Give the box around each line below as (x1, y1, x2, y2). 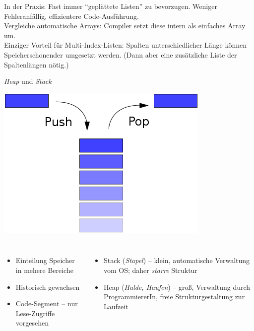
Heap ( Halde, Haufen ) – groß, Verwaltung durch (104, 281, 251, 292)
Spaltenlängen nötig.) (4, 59, 69, 69)
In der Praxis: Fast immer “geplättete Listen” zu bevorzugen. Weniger (4, 1, 217, 11)
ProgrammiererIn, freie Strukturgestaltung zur (104, 291, 245, 302)
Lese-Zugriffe (15, 308, 55, 318)
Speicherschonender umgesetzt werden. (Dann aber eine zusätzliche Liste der (4, 49, 237, 60)
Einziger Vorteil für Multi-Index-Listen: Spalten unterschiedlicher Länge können (4, 40, 247, 50)
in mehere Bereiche (15, 265, 73, 275)
